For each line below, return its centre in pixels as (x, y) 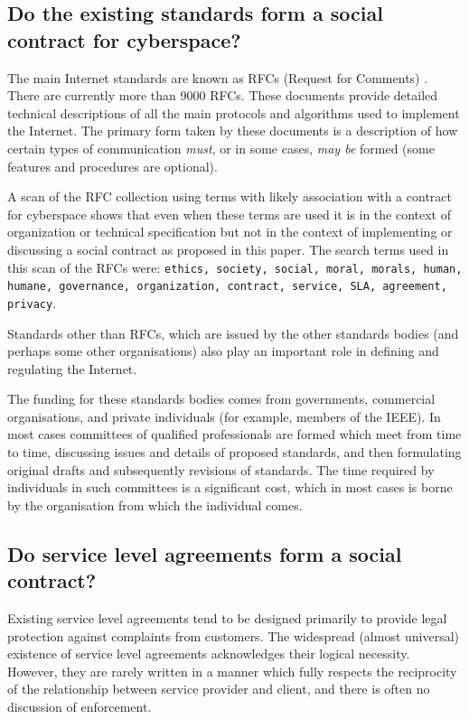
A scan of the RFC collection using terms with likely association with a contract (230, 196)
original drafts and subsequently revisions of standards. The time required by (221, 469)
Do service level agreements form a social (205, 553)
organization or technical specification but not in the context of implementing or (230, 232)
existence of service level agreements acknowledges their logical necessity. (209, 654)
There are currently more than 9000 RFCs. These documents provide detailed (223, 95)
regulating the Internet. (72, 368)
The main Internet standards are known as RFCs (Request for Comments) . (218, 77)
